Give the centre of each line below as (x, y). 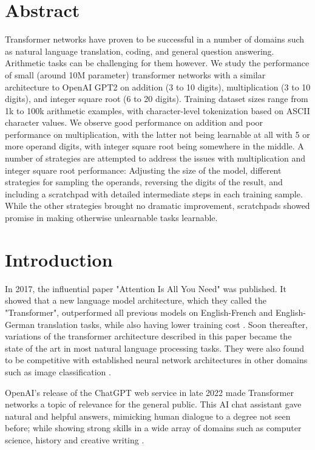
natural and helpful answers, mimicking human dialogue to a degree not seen (148, 416)
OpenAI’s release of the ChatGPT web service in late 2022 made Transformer (149, 392)
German (20, 324)
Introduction (59, 259)
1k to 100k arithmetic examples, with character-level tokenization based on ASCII (157, 110)
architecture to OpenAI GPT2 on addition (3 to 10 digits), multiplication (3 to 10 (158, 87)
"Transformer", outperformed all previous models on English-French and (139, 312)
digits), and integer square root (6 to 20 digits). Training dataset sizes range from (157, 99)
